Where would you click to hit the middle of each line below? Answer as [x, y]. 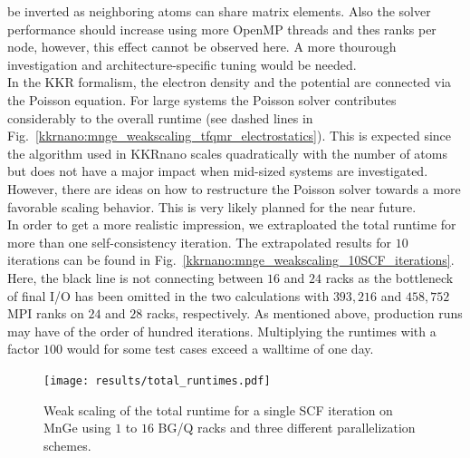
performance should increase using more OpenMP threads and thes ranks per [222, 29]
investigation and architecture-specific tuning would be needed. [182, 64]
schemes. [67, 445]
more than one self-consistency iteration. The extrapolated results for [200, 242]
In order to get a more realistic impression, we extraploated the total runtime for [232, 224]
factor [24, 349]
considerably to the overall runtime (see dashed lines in [160, 117]
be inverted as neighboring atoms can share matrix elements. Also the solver [219, 11]
